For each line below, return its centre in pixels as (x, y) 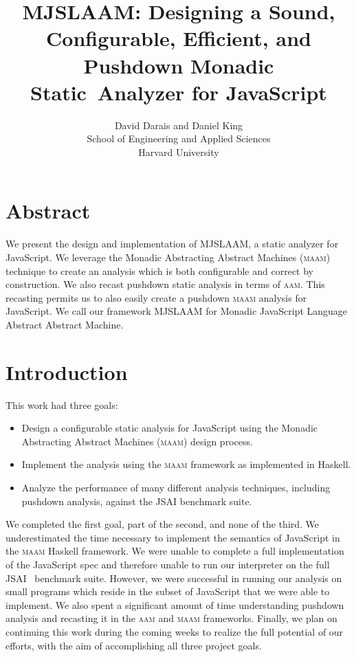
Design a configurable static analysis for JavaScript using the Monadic (170, 428)
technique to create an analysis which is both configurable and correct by (159, 270)
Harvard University (179, 152)
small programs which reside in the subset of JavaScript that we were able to (168, 591)
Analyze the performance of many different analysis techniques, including (176, 488)
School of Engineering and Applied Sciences (179, 138)
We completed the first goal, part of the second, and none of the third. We (163, 524)
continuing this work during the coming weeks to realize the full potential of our (175, 632)
